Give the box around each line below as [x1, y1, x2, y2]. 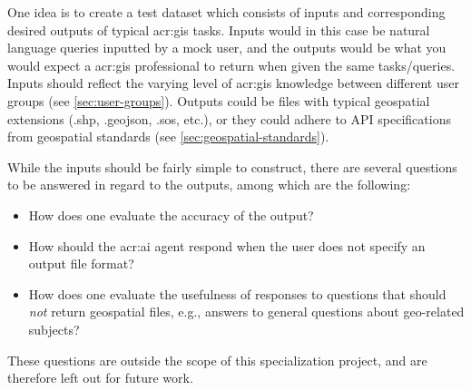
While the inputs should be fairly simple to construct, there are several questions [7, 157, 457, 176]
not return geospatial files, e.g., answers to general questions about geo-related [28, 302, 465, 321]
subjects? [28, 319, 80, 338]
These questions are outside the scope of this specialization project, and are [7, 350, 427, 369]
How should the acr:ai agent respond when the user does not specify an [28, 236, 426, 255]
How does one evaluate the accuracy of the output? [28, 205, 314, 224]
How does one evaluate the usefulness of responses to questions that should [28, 284, 446, 303]
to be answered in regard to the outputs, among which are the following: [7, 175, 411, 194]
